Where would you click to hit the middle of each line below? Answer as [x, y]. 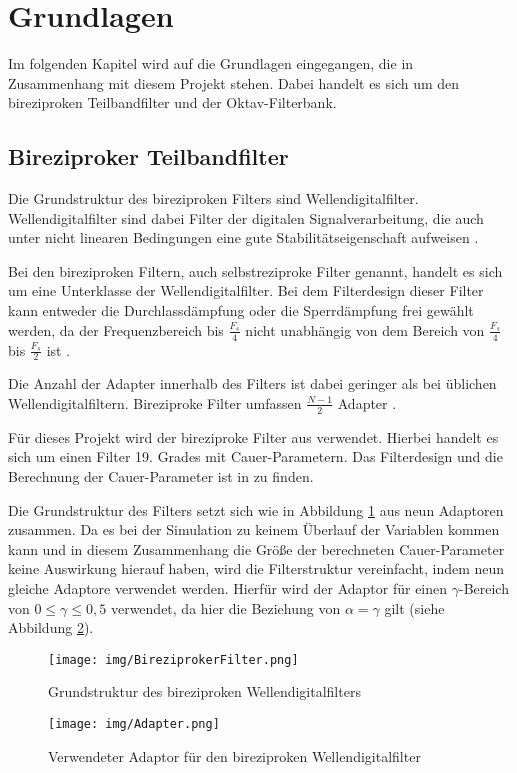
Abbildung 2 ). [51, 627]
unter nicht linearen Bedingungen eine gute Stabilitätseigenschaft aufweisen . [243, 237]
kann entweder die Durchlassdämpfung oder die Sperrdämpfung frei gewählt [241, 310]
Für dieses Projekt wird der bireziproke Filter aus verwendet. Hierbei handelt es [253, 436]
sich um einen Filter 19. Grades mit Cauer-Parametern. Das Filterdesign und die [255, 456]
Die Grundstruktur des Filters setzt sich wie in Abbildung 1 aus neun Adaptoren [256, 509]
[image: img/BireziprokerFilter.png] [173, 659]
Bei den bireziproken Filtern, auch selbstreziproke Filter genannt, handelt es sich [255, 270]
